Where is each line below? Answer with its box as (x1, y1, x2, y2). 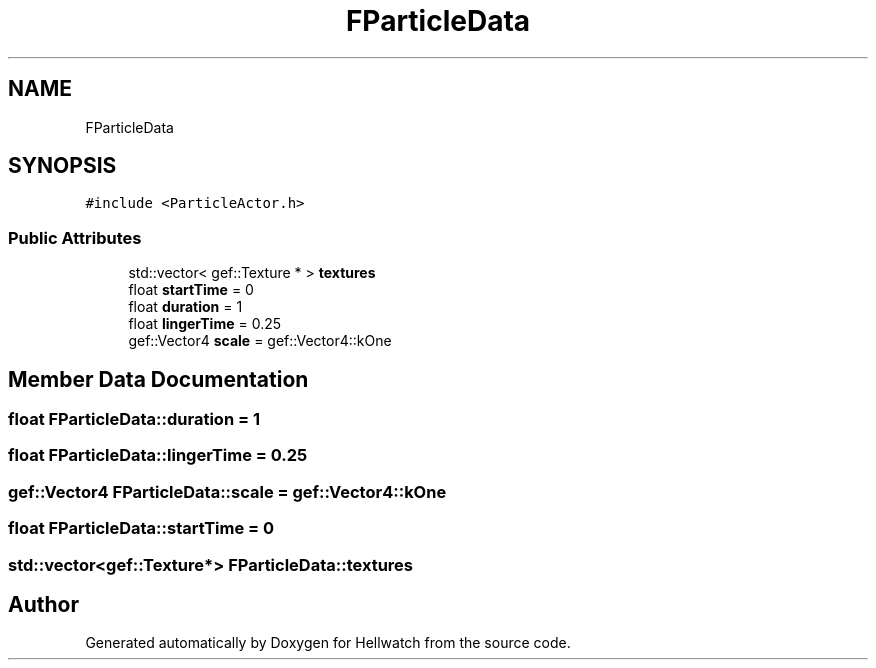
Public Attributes (8, 227, 142, 248)
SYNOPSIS (8, 153, 117, 179)
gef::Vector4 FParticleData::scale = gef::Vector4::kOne (8, 481, 447, 502)
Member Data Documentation (8, 366, 309, 392)
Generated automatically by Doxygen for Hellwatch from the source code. (85, 634, 571, 652)
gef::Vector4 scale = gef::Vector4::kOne (128, 332, 392, 350)
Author (8, 591, 79, 617)
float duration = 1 (128, 298, 243, 316)
